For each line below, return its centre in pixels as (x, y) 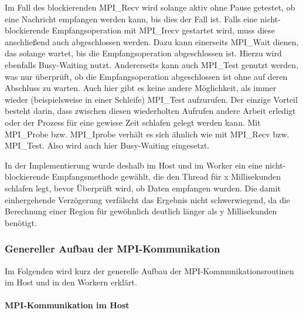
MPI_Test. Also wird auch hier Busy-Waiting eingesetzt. (107, 145)
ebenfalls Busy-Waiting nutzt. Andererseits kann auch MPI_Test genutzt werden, (152, 64)
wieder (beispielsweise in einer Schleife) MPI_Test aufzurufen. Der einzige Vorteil (151, 99)
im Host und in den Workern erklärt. (71, 282)
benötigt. (21, 222)
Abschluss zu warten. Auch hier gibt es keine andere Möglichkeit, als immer (141, 88)
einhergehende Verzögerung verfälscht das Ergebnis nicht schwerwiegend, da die (147, 199)
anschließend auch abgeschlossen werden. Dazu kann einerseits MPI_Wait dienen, (152, 41)
